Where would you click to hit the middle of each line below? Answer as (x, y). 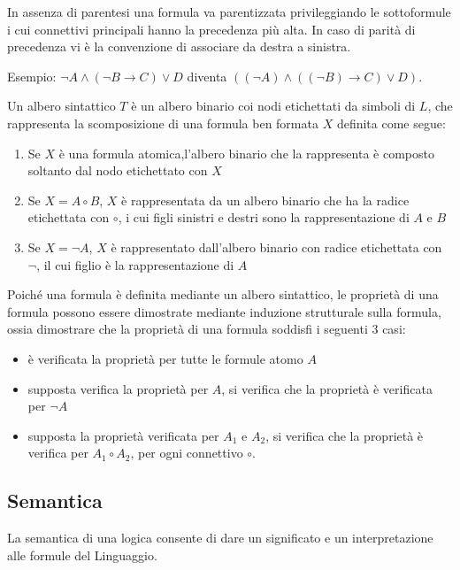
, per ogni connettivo (187, 453)
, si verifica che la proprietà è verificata (327, 388)
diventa (207, 76)
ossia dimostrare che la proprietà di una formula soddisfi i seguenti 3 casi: (207, 329)
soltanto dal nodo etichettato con (118, 170)
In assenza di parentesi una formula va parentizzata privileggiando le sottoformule (229, 12)
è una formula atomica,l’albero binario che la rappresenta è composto (246, 153)
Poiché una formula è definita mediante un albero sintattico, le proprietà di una (223, 294)
